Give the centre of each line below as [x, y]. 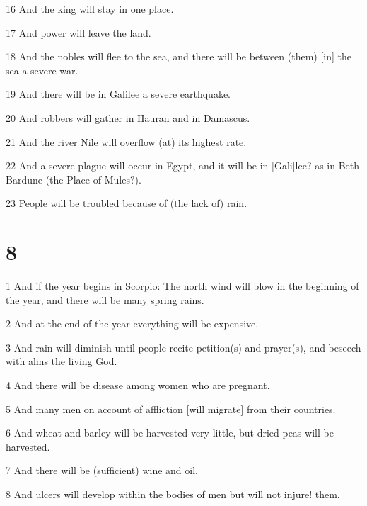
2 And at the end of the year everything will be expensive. [132, 324]
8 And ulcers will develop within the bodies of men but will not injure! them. [173, 494]
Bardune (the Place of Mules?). [74, 179]
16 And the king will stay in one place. [90, 9]
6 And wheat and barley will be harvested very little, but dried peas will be [170, 433]
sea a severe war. [42, 70]
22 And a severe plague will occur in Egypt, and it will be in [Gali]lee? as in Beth [183, 165]
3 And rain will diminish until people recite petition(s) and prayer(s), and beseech [183, 347]
